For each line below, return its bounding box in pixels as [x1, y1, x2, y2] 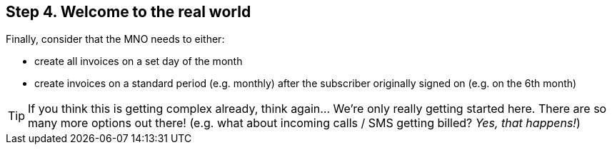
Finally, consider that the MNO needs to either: [6, 33, 225, 46]
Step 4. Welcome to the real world [6, 3, 251, 21]
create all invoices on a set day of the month [34, 55, 243, 68]
